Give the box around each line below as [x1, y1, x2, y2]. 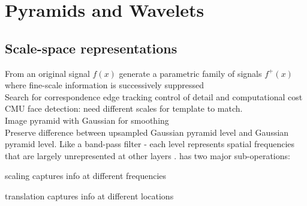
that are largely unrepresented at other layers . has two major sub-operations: [5, 149, 290, 162]
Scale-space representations [5, 38, 177, 57]
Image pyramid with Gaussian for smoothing [5, 114, 169, 126]
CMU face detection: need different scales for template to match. [5, 102, 243, 115]
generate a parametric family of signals [119, 67, 262, 79]
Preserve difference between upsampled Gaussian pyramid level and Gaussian [5, 126, 289, 138]
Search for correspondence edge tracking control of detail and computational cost [5, 90, 303, 103]
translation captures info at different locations [5, 189, 174, 202]
